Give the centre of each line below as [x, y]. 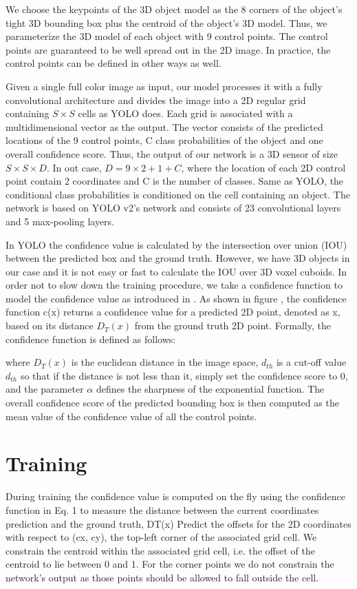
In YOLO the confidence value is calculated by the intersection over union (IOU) [176, 244]
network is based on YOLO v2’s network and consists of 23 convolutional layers [173, 208]
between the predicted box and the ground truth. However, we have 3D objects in [178, 258]
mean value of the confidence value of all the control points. [131, 416]
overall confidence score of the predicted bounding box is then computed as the [172, 403]
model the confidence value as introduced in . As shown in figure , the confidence [176, 298]
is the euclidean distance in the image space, [165, 362]
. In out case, [74, 167]
